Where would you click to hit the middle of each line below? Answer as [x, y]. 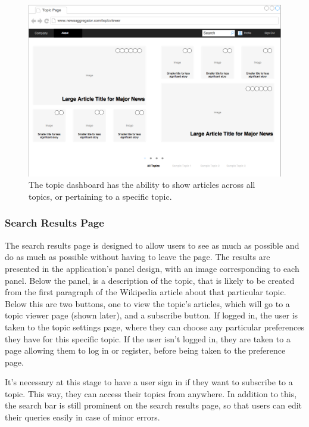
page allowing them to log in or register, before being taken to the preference [145, 350]
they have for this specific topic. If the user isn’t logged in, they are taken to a [148, 338]
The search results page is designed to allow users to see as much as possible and [152, 245]
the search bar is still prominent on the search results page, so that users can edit [154, 405]
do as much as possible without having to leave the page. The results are [138, 257]
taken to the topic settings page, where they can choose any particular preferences [154, 327]
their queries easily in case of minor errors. [82, 417]
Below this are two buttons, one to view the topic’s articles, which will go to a [147, 303]
